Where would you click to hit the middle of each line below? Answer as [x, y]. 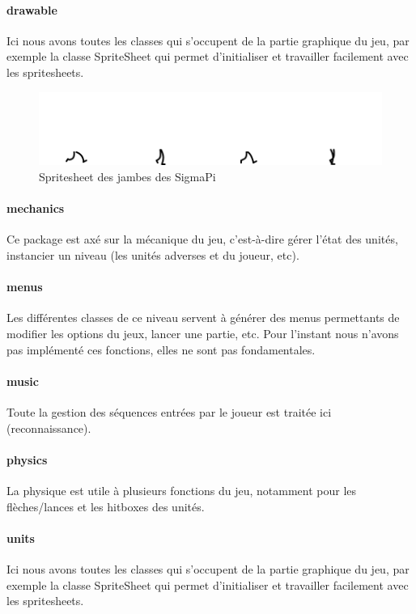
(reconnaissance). [49, 428]
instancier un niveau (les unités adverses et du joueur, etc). [153, 255]
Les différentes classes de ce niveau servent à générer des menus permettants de [203, 318]
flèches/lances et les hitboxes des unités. [106, 506]
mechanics [36, 208]
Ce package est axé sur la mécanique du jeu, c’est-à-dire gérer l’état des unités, [202, 239]
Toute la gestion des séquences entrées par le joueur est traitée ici [169, 411]
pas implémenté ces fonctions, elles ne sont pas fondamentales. [161, 349]
